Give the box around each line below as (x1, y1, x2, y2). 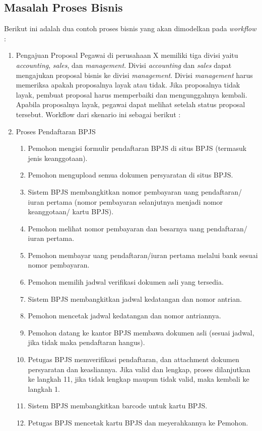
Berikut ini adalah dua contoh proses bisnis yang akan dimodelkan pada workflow (4, 23, 256, 34)
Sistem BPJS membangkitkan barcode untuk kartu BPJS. (28, 400, 208, 411)
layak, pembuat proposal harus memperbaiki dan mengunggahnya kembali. (16, 89, 247, 100)
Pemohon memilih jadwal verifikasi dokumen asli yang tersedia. (28, 277, 224, 287)
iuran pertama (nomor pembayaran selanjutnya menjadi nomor (28, 196, 223, 207)
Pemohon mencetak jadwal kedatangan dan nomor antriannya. (28, 310, 221, 321)
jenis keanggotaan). (28, 152, 88, 163)
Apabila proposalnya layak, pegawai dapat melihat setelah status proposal (16, 99, 245, 110)
